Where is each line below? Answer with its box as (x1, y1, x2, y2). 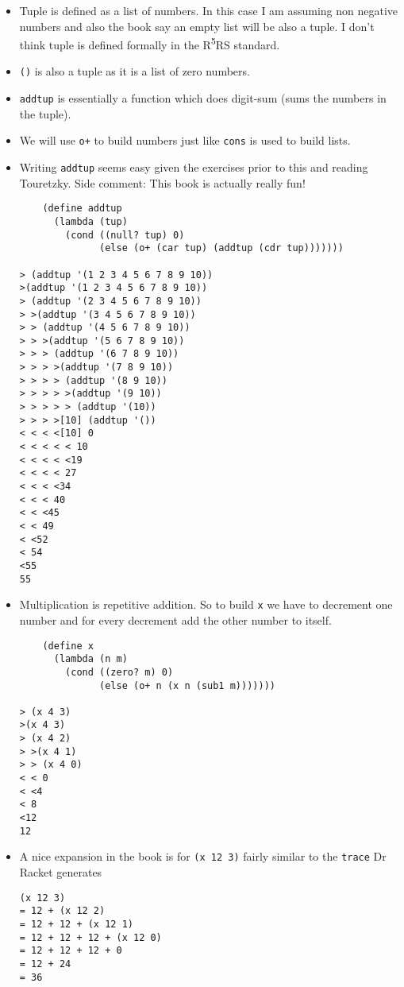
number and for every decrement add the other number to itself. (19, 611, 332, 628)
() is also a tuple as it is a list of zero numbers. (19, 63, 250, 79)
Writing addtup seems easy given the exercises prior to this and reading (19, 159, 368, 175)
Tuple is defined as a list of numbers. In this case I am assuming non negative (19, 2, 398, 18)
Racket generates (19, 864, 102, 881)
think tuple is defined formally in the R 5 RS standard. (19, 34, 280, 52)
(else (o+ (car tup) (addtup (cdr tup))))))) (99, 242, 344, 254)
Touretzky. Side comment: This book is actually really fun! (19, 174, 306, 191)
